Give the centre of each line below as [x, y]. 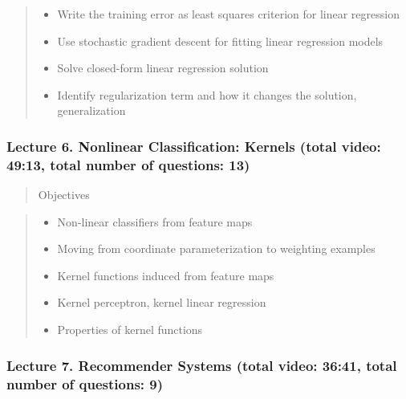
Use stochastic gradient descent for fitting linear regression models [220, 41]
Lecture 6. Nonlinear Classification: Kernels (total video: [194, 146]
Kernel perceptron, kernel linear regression [162, 302]
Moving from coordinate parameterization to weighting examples [216, 248]
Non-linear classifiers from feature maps [155, 221]
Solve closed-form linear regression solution [163, 68]
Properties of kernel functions [130, 330]
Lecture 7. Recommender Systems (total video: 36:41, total [202, 365]
